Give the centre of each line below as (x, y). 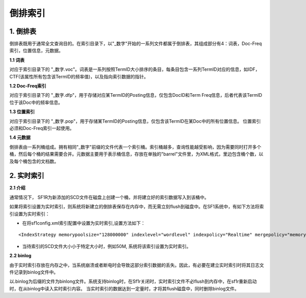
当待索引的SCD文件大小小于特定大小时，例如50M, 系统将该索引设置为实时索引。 (107, 246)
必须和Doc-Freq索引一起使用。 (42, 128)
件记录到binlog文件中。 (34, 272)
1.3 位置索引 (22, 112)
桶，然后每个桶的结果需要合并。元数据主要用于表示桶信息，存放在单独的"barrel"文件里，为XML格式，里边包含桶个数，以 (136, 154)
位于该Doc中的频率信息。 (36, 102)
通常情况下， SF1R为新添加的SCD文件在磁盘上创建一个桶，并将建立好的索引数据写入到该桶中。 (109, 197)
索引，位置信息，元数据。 (36, 50)
